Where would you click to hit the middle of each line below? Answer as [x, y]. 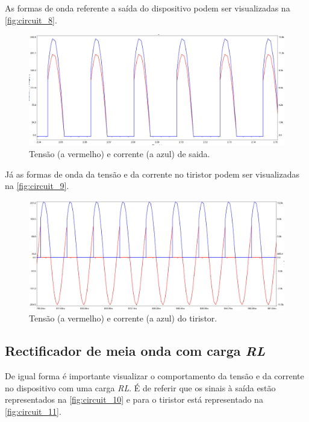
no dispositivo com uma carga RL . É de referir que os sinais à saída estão [140, 387]
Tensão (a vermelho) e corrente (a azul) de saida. [120, 154]
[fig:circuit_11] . [33, 411]
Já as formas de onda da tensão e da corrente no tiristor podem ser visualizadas [152, 174]
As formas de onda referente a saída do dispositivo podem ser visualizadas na [148, 8]
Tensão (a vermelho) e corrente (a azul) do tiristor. [123, 318]
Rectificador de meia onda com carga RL [135, 351]
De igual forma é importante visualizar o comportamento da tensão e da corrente [154, 375]
